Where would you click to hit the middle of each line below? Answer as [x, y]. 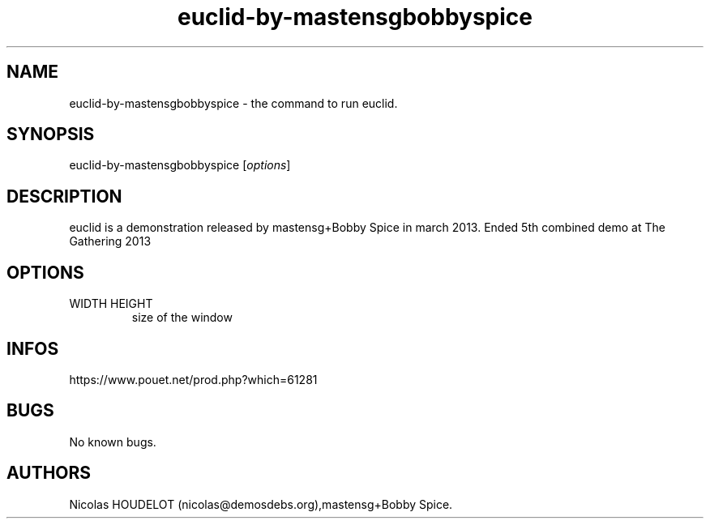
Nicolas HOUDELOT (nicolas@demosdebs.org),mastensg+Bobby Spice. [261, 504]
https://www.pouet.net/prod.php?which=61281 [193, 379]
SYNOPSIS [51, 134]
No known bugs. [113, 442]
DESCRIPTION [64, 196]
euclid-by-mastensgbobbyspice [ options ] [180, 165]
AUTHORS [49, 473]
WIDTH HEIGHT [111, 304]
